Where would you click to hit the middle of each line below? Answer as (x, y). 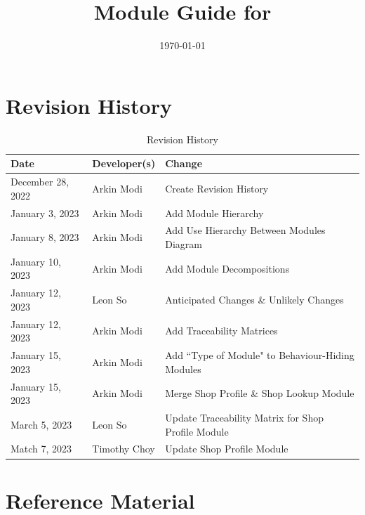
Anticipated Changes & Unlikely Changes (254, 300)
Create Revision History (217, 188)
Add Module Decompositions (227, 268)
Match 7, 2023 (41, 449)
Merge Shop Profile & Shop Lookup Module (260, 393)
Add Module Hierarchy (214, 213)
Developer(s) (124, 163)
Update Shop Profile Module (227, 449)
